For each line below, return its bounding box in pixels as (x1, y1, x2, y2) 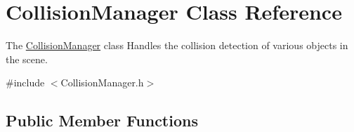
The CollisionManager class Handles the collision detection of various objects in (6, 38, 348, 53)
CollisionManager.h (60, 75, 144, 90)
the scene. (6, 51, 48, 66)
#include (6, 75, 45, 90)
